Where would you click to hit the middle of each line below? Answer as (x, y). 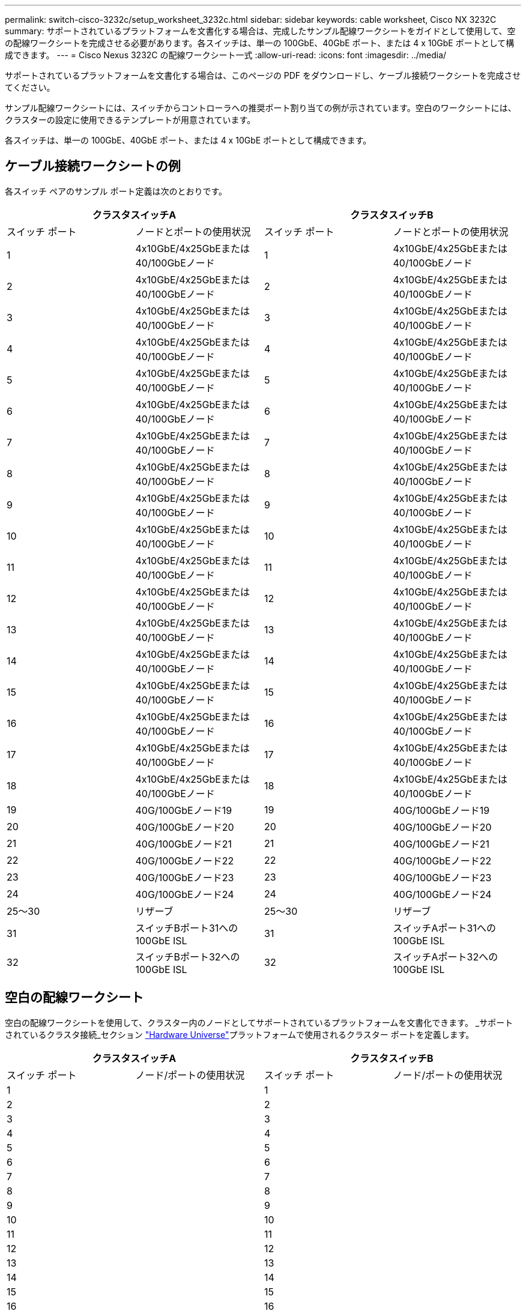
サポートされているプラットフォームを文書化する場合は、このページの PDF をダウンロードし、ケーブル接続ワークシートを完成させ (263, 75)
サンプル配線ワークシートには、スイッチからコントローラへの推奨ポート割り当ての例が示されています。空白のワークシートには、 (261, 108)
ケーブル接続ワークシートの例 (93, 166)
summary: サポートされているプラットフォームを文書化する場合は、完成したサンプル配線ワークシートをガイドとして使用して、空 (260, 31)
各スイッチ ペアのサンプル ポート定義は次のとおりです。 (116, 191)
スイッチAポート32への (446, 957)
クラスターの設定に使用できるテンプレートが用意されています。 (130, 120)
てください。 (30, 87)
